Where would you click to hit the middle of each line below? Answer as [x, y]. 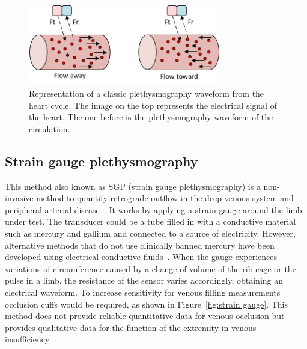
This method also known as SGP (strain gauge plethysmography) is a [133, 186]
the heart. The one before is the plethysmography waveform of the [151, 117]
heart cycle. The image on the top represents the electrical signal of [153, 105]
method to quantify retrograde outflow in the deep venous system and [165, 198]
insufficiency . [31, 339]
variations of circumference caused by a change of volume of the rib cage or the [150, 268]
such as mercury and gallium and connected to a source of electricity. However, [150, 233]
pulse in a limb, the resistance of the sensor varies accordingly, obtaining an [144, 280]
